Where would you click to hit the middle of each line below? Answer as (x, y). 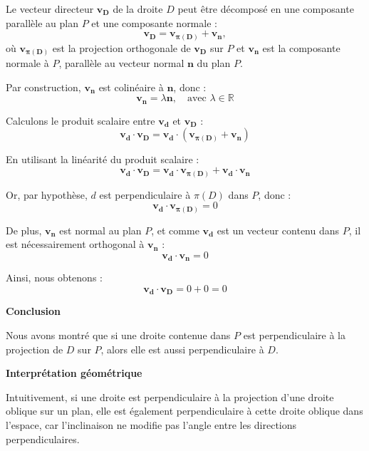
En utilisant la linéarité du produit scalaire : (103, 159)
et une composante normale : (154, 22)
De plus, (24, 230)
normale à (27, 63)
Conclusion (33, 311)
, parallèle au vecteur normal (121, 63)
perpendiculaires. (43, 439)
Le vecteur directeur (50, 9)
